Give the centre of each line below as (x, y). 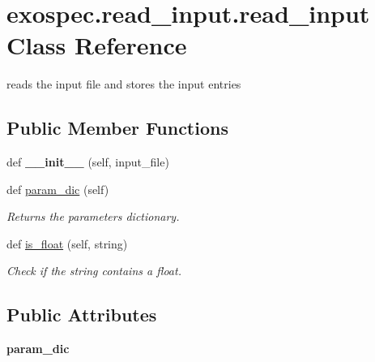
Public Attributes (82, 315)
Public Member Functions (117, 128)
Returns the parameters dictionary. (93, 216)
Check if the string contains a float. (94, 271)
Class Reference (97, 45)
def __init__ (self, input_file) (88, 162)
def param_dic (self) (58, 189)
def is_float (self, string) (67, 243)
